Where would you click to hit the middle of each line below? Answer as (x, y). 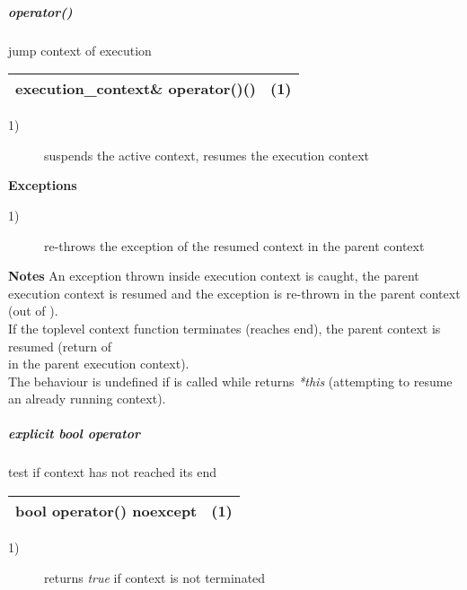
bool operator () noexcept (106, 511)
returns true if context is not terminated (155, 577)
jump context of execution (80, 50)
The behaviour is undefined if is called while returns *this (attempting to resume (230, 381)
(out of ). (33, 311)
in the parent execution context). (99, 364)
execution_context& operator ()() (136, 89)
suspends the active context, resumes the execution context (207, 155)
